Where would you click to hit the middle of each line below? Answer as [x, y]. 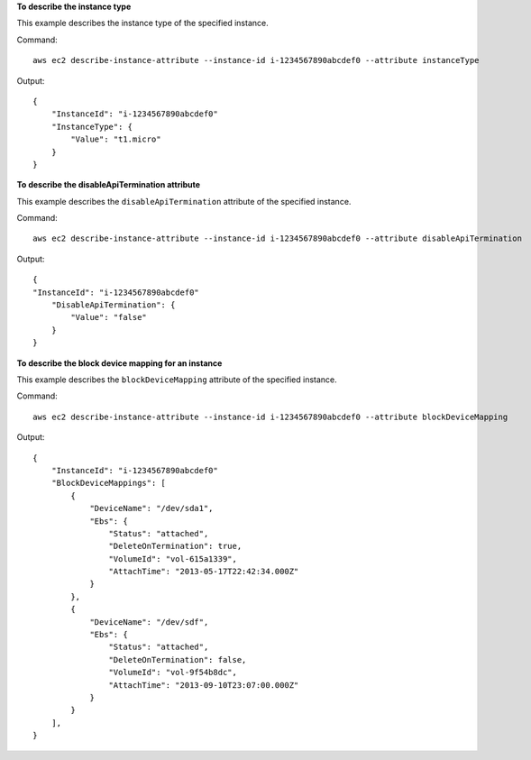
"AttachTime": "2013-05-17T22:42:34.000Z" [204, 572]
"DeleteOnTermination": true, [175, 546]
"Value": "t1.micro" [116, 139]
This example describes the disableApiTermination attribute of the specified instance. [184, 201]
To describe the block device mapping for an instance [119, 363]
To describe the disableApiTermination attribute [109, 185]
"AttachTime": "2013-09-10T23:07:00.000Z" [204, 685]
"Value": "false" [109, 317]
